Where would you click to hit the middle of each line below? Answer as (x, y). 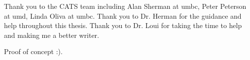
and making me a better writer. (52, 35)
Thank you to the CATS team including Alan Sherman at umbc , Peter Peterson (125, 6)
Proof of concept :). (33, 51)
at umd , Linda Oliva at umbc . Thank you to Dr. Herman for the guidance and (123, 15)
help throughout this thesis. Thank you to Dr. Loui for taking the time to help (123, 25)
